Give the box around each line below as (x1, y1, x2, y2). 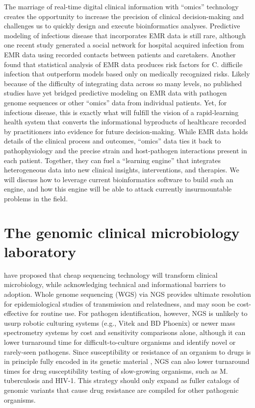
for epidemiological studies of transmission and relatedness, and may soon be (4, 298, 235, 309)
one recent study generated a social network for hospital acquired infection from (4, 40, 244, 50)
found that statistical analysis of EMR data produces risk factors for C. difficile (4, 59, 243, 69)
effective (4, 308, 28, 318)
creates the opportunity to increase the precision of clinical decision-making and (4, 11, 244, 21)
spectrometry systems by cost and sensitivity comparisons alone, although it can (4, 327, 246, 337)
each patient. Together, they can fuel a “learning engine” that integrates (4, 155, 221, 165)
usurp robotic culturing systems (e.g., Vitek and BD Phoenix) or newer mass (4, 317, 235, 328)
